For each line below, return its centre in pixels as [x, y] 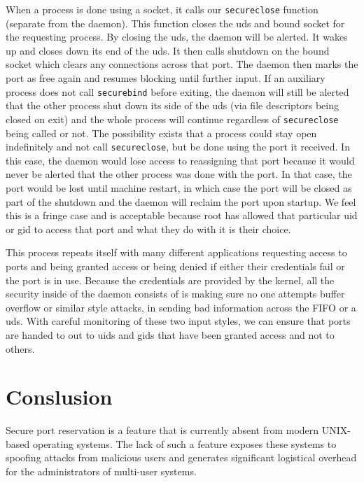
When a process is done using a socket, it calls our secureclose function [162, 9]
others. [20, 348]
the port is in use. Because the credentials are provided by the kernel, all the [170, 280]
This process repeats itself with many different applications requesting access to [176, 252]
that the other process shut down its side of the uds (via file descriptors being [172, 105]
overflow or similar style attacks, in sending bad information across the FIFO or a [181, 307]
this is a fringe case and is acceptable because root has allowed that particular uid [182, 215]
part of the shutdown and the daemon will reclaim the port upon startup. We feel [181, 201]
